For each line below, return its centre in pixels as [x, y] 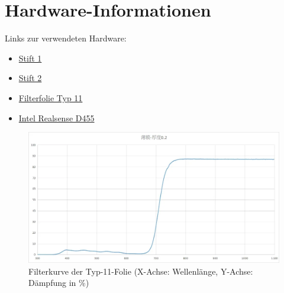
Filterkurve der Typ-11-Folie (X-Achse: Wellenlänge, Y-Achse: [141, 271]
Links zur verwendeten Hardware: [66, 38]
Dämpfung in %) [59, 283]
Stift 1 [30, 58]
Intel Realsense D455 [57, 117]
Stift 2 [30, 78]
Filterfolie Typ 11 [51, 97]
